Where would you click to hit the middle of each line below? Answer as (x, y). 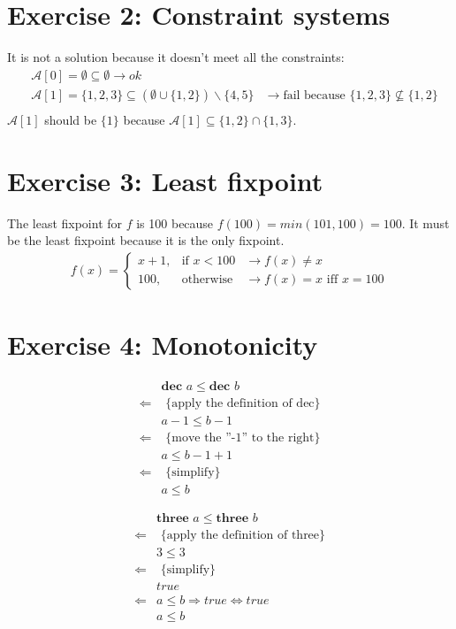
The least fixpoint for (65, 222)
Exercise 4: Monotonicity (163, 344)
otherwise (207, 280)
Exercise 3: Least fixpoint (165, 180)
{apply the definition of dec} (243, 403)
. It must (426, 222)
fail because (314, 95)
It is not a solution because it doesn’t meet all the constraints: (176, 57)
